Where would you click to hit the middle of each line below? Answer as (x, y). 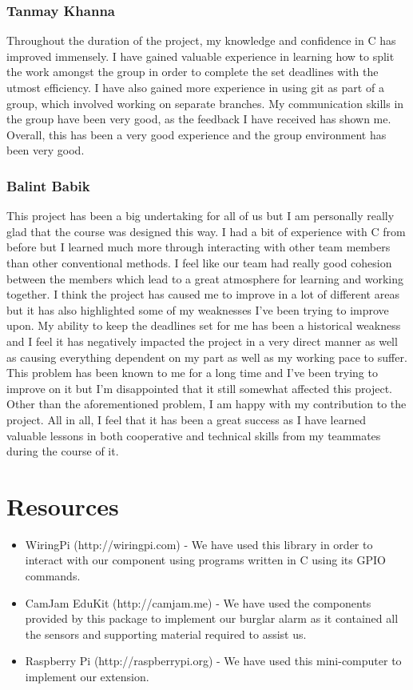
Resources (63, 505)
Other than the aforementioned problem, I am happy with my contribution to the (206, 404)
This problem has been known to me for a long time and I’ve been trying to (192, 373)
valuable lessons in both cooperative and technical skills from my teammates (194, 435)
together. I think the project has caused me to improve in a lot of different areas (203, 294)
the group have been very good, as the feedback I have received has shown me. (199, 119)
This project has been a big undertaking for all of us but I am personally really (201, 216)
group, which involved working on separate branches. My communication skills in (205, 103)
